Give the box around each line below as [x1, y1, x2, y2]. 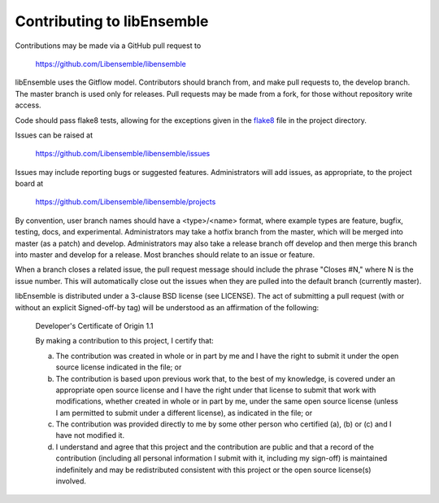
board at [15, 179, 44, 189]
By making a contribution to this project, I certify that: [35, 336, 215, 346]
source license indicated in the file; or [55, 362, 182, 372]
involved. [55, 476, 87, 486]
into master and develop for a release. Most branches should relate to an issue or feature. [15, 250, 315, 260]
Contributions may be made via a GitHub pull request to [15, 41, 202, 50]
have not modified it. [55, 431, 125, 440]
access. [15, 100, 41, 110]
